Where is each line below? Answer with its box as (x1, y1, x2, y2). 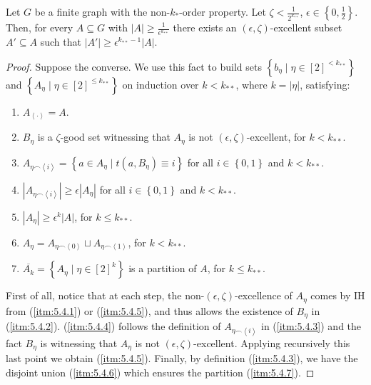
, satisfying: (300, 76, 350, 91)
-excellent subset (270, 20, 342, 34)
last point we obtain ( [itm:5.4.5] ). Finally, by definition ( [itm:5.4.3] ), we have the (6, 350, 358, 365)
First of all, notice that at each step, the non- (6, 288, 205, 303)
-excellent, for (246, 129, 306, 144)
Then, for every (6, 20, 73, 34)
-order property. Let (179, 4, 266, 19)
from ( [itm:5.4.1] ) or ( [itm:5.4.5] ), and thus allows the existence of (6, 303, 293, 318)
